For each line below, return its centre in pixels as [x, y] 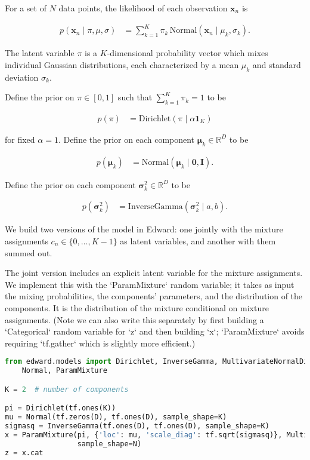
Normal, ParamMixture [64, 371]
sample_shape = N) [109, 444]
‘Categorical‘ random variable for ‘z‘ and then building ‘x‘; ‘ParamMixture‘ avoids [155, 331]
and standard [277, 64]
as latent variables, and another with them [198, 240]
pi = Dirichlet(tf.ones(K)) [61, 408]
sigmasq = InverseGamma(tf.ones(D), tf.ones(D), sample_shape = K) [137, 426]
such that [135, 97]
